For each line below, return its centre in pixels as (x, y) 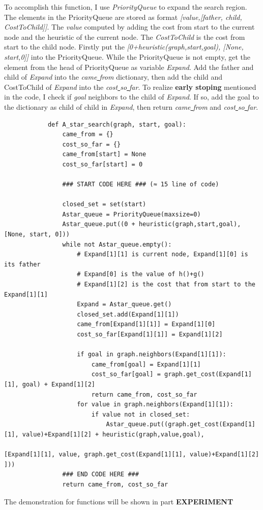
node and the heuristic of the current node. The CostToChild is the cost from (125, 37)
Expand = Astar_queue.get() (124, 305)
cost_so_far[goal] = (126, 374)
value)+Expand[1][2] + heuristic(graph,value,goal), (113, 434)
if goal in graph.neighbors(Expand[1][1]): (152, 355)
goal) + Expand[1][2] (59, 384)
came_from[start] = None (104, 154)
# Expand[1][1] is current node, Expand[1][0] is (163, 254)
